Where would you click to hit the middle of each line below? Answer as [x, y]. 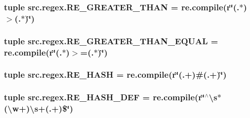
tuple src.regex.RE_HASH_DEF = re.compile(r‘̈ [104, 97]
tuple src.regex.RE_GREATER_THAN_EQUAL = [111, 41]
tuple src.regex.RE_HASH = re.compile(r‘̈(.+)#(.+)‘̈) [115, 74]
